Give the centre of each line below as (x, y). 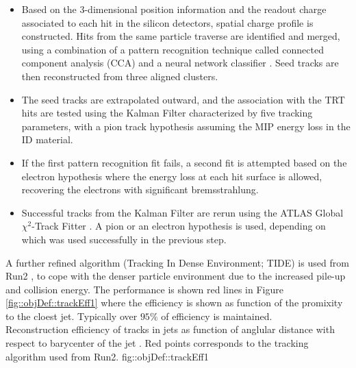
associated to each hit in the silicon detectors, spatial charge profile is (167, 22)
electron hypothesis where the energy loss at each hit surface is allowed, (172, 176)
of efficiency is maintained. (217, 316)
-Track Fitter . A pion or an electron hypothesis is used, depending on (179, 226)
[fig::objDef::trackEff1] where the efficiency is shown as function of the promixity (174, 303)
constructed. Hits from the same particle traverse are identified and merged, (181, 36)
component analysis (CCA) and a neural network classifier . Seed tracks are (180, 63)
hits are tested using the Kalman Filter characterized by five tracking (167, 113)
